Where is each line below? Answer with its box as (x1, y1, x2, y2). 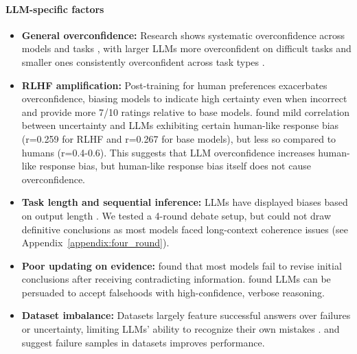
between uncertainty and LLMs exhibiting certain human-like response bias (21, 118, 339, 132)
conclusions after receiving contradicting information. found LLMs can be (21, 272, 331, 286)
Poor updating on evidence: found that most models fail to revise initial (21, 258, 342, 272)
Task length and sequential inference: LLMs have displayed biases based (21, 195, 348, 209)
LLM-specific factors (5, 1, 104, 16)
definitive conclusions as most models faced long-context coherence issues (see (21, 222, 348, 236)
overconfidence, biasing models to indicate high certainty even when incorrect (21, 91, 347, 106)
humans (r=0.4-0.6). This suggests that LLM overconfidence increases (21, 145, 315, 159)
